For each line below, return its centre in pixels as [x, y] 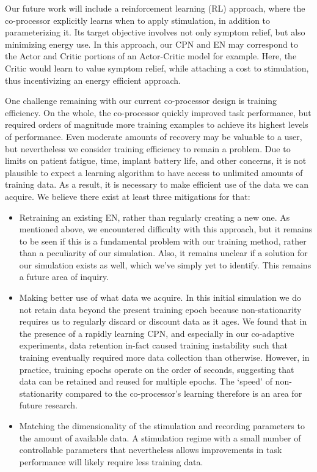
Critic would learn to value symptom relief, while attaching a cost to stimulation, [157, 68]
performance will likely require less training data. [111, 461]
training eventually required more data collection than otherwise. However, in [164, 357]
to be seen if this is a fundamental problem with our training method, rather [163, 241]
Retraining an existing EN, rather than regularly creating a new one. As [155, 217]
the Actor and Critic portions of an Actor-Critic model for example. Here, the [151, 56]
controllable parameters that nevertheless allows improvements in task [151, 450]
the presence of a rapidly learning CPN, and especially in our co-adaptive [157, 333]
